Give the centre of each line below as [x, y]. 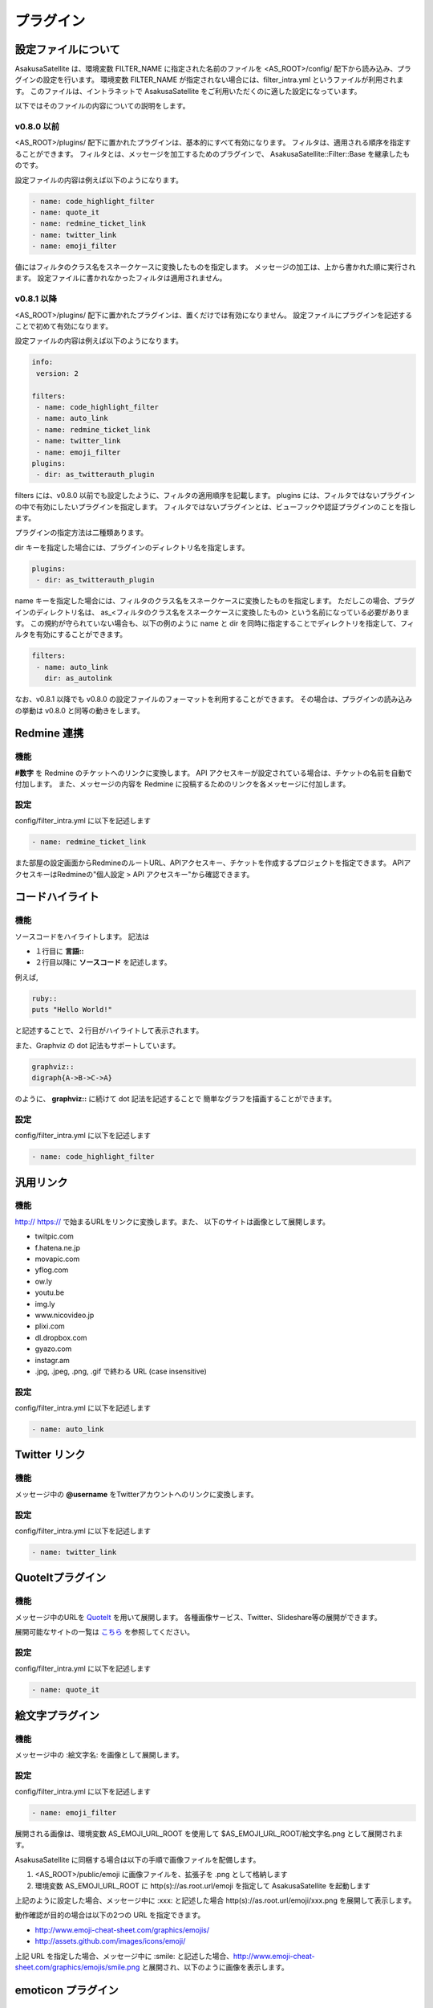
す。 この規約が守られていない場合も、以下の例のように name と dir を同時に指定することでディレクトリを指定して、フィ [214, 623]
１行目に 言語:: [59, 951]
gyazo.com [53, 1349]
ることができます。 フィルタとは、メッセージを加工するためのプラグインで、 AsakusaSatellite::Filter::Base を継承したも [212, 153]
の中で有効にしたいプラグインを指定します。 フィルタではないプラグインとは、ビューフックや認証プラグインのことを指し [215, 507]
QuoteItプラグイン [61, 1578]
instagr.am [52, 1360]
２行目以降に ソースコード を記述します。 [103, 962]
